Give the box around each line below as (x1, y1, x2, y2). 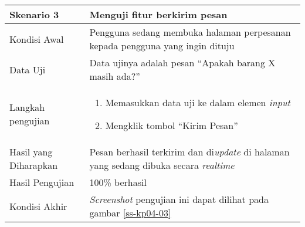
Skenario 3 (9, 8, 59, 21)
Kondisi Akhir (9, 199, 67, 213)
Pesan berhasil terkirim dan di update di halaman (89, 145, 290, 158)
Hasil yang (9, 145, 53, 158)
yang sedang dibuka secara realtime (89, 158, 235, 172)
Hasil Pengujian (9, 175, 74, 189)
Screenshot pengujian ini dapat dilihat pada (89, 192, 269, 206)
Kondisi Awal (9, 32, 64, 46)
